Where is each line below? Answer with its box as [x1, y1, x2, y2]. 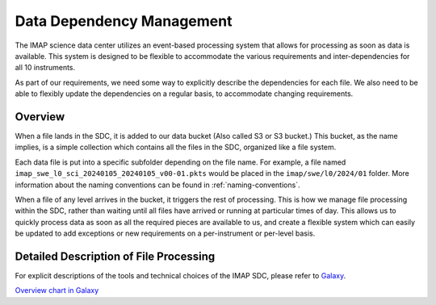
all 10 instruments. [15, 63, 76, 73]
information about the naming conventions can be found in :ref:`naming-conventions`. [15, 180, 300, 190]
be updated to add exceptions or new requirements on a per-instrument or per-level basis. [15, 228, 316, 238]
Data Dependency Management [15, 12, 233, 30]
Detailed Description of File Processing [15, 249, 216, 263]
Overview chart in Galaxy [15, 286, 99, 295]
